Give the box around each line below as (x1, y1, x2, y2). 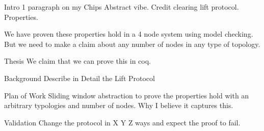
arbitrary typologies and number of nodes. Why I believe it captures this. (4, 100, 233, 111)
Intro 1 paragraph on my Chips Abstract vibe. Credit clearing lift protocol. (4, 2, 239, 12)
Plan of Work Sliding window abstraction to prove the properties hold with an (4, 90, 249, 100)
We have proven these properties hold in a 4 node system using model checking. (4, 29, 253, 39)
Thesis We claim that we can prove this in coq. (4, 56, 151, 66)
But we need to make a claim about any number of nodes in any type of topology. (4, 38, 260, 49)
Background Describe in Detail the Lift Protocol (4, 72, 155, 83)
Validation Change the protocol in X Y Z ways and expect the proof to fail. (4, 117, 241, 127)
